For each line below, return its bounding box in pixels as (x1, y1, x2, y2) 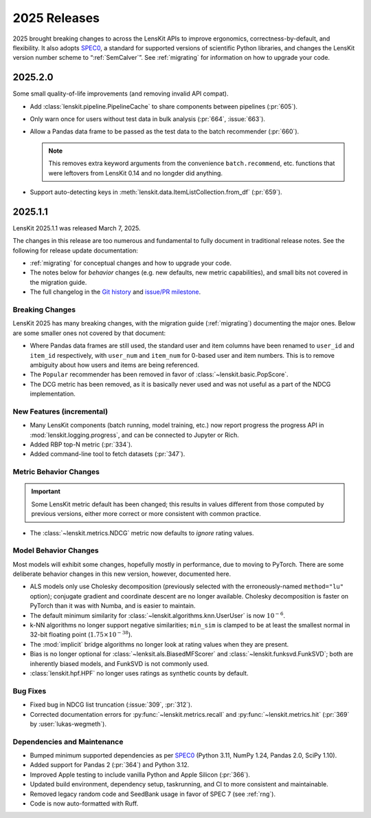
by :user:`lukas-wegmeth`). (30, 720, 106, 728)
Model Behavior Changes (12, 546, 99, 555)
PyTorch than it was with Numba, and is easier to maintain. (30, 602, 196, 610)
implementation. (30, 389, 76, 398)
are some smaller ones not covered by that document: (12, 329, 166, 337)
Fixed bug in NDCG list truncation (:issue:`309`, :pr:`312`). (30, 700, 192, 709)
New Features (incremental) (12, 407, 109, 416)
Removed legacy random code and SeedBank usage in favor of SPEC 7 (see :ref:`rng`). (30, 790, 276, 798)
